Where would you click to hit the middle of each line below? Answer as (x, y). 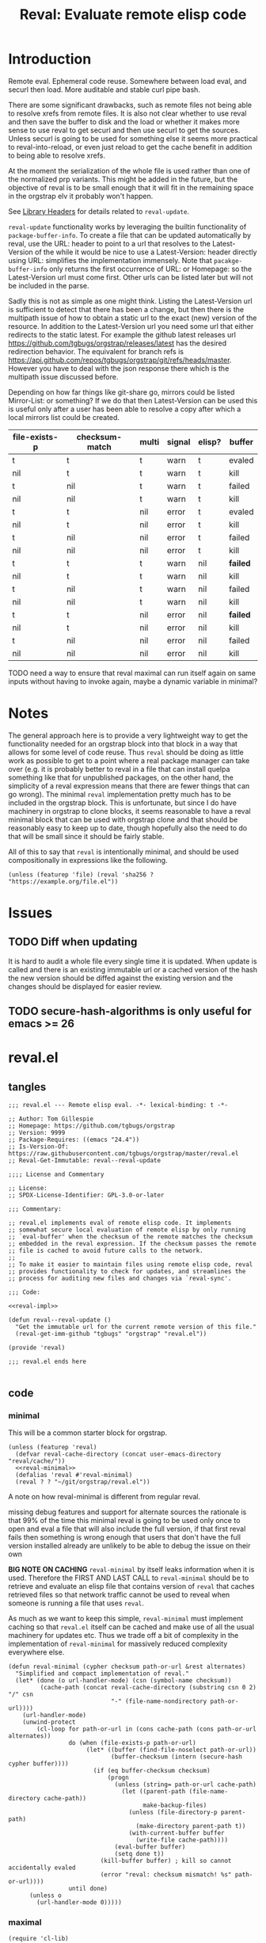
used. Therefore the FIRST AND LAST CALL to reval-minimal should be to (129, 1578)
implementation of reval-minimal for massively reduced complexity (118, 1643)
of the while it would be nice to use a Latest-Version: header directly (146, 252)
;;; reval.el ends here (47, 1362)
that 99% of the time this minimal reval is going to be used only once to (124, 1520)
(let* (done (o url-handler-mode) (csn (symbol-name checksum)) (123, 1680)
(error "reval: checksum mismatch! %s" (166, 1874)
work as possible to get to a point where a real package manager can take (129, 760)
